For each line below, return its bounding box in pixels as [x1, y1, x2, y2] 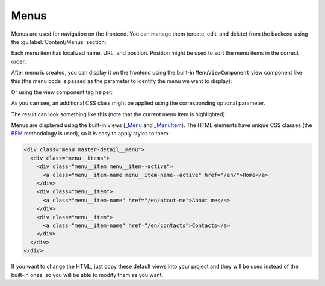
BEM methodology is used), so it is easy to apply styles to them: [11, 130, 170, 137]
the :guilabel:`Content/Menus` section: [11, 38, 107, 45]
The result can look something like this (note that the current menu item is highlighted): [11, 110, 227, 117]
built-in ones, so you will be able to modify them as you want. [11, 271, 164, 278]
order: [11, 58, 26, 65]
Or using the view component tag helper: [11, 88, 113, 96]
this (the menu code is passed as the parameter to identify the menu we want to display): [11, 77, 232, 84]
